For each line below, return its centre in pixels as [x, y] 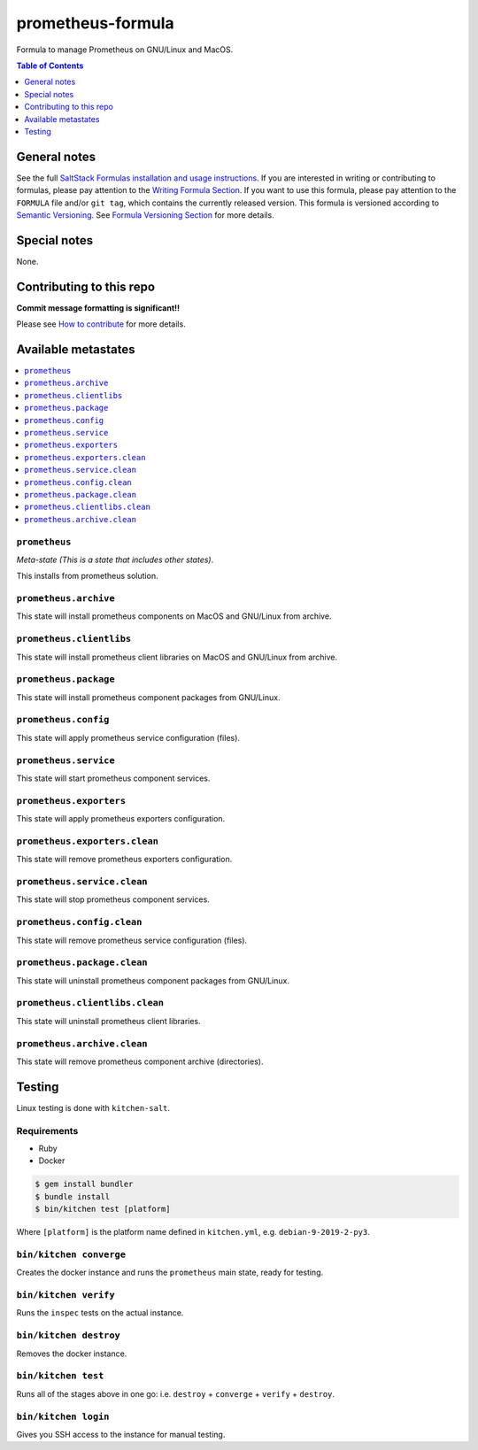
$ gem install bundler [84, 1184]
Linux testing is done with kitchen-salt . [93, 1107]
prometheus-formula [95, 23]
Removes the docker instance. [72, 1354]
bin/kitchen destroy [69, 1335]
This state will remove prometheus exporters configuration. [124, 860]
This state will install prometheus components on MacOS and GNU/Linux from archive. [174, 616]
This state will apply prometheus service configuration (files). [128, 737]
